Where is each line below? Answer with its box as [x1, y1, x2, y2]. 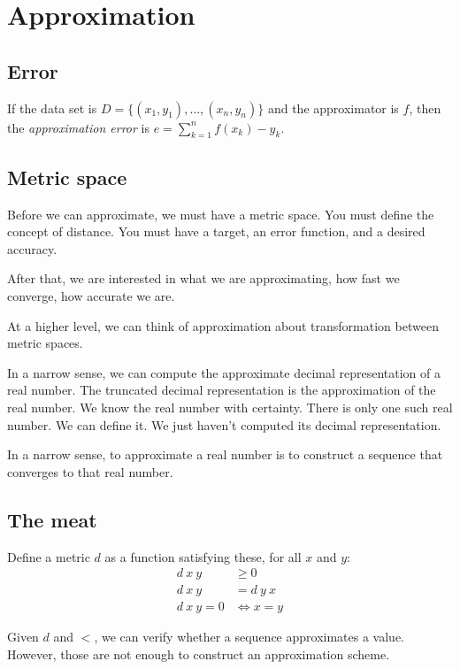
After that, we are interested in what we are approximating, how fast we [7, 269, 400, 288]
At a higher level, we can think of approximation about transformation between [7, 316, 439, 334]
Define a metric [7, 547, 90, 565]
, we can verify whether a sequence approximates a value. [94, 627, 405, 646]
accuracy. [7, 239, 57, 258]
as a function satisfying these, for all [104, 547, 302, 565]
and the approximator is [267, 98, 399, 117]
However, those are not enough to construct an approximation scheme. [7, 644, 390, 663]
